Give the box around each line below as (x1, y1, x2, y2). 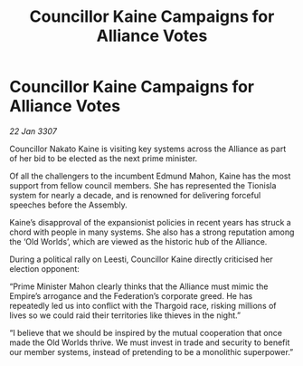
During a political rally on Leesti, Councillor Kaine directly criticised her (9, 254, 273, 265)
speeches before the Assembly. (9, 199, 128, 210)
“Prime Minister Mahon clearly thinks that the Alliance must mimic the (9, 281, 269, 292)
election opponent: (9, 263, 80, 274)
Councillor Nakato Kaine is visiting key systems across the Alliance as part (9, 143, 287, 154)
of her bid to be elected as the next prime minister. (9, 152, 198, 164)
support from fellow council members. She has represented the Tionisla (9, 179, 277, 191)
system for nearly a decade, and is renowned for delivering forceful (9, 189, 261, 200)
